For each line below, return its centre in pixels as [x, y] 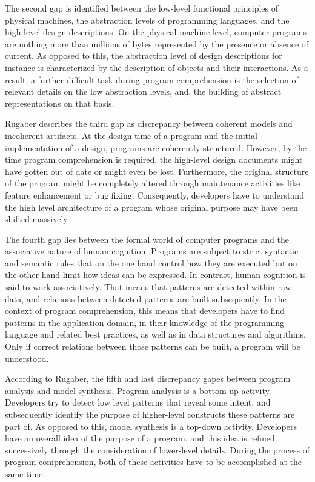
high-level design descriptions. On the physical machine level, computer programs [156, 32]
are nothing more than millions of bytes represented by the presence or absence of [157, 43]
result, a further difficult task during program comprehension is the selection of [152, 79]
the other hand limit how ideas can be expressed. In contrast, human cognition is [155, 275]
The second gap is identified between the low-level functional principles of [141, 8]
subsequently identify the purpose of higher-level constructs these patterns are [150, 414]
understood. [27, 358]
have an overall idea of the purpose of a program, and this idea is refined [140, 438]
